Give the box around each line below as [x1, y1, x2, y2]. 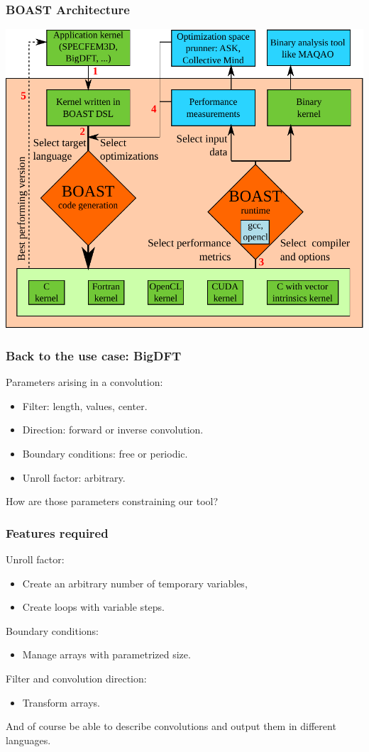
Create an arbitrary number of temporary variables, [22, 575, 248, 590]
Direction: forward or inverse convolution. [22, 422, 204, 437]
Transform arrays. [22, 695, 101, 709]
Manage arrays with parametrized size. [22, 647, 191, 662]
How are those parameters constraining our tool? [6, 494, 219, 509]
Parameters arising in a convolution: [6, 375, 163, 389]
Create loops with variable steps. [22, 599, 165, 614]
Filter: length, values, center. [22, 398, 148, 413]
